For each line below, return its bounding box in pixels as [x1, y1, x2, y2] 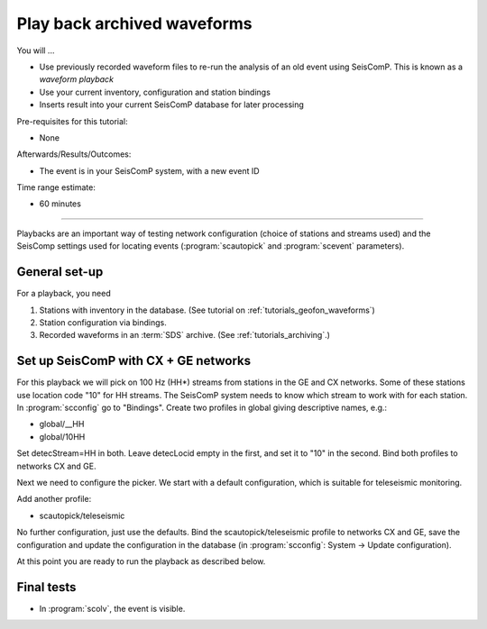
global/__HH [39, 419, 85, 430]
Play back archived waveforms [16, 14, 253, 33]
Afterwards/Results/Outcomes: [16, 149, 132, 160]
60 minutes [39, 198, 81, 209]
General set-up [16, 264, 104, 279]
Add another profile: [16, 494, 92, 505]
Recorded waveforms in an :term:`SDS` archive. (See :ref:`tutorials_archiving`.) [39, 330, 331, 341]
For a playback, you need [16, 288, 112, 299]
